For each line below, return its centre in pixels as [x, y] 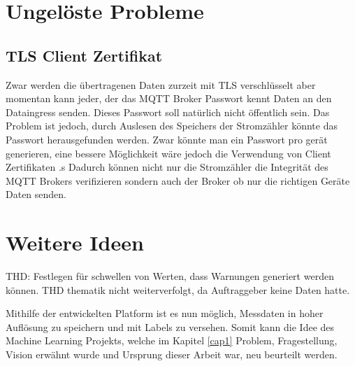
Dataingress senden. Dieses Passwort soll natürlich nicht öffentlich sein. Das [168, 112]
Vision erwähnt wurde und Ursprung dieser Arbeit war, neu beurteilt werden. [172, 354]
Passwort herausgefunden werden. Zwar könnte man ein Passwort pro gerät [167, 139]
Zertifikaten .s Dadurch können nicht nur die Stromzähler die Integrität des [167, 167]
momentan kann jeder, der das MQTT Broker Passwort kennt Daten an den [169, 98]
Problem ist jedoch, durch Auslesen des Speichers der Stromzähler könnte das [172, 126]
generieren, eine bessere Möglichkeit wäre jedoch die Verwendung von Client [168, 153]
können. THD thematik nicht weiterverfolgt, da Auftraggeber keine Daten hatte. [178, 289]
